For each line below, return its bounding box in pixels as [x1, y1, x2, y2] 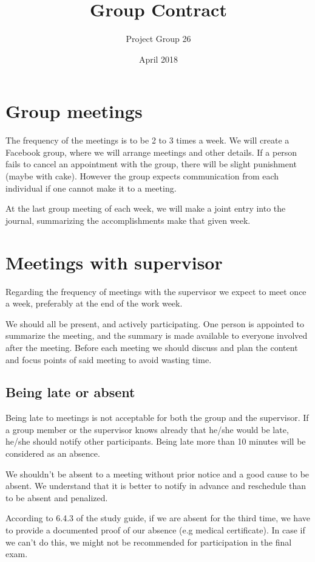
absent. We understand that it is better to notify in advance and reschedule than [5, 479, 307, 492]
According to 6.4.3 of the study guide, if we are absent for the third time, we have [5, 512, 310, 524]
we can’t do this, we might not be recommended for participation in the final [5, 535, 292, 548]
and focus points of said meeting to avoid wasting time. [5, 353, 212, 366]
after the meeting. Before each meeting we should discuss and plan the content [5, 341, 298, 353]
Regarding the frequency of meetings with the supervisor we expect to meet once [5, 285, 307, 297]
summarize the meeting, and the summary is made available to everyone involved [5, 329, 308, 342]
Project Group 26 [126, 32, 191, 45]
